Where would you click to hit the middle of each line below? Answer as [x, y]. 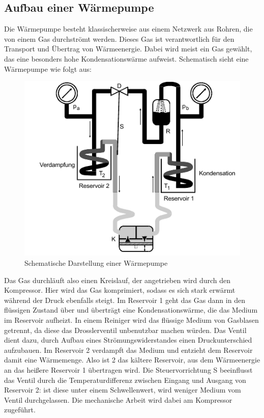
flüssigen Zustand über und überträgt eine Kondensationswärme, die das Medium [131, 310]
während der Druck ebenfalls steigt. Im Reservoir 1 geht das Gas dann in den [125, 300]
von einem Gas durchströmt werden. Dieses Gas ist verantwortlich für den [119, 38]
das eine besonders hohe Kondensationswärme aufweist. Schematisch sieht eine [126, 58]
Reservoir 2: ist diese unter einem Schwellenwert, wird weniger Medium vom [123, 390]
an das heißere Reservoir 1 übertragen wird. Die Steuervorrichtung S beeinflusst [128, 369]
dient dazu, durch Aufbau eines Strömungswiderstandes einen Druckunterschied [128, 340]
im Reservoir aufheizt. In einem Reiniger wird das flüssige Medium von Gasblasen [131, 319]
